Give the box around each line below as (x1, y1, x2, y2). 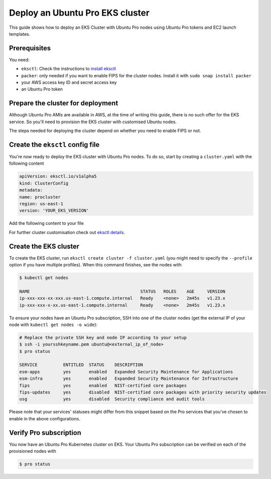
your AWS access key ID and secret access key (21, 80, 117, 86)
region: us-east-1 (19, 201, 63, 206)
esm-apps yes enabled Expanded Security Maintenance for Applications (19, 369, 233, 374)
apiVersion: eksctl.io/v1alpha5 (19, 174, 97, 179)
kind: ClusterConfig (19, 180, 68, 186)
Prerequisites (9, 44, 51, 52)
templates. (9, 31, 30, 37)
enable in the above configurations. (9, 415, 81, 421)
